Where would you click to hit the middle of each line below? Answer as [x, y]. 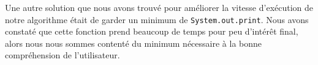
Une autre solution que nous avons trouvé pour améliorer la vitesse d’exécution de [159, 7]
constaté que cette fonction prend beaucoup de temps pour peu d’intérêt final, [152, 31]
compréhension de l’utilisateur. [62, 55]
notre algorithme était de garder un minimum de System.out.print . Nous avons [157, 19]
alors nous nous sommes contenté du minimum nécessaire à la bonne [134, 43]
